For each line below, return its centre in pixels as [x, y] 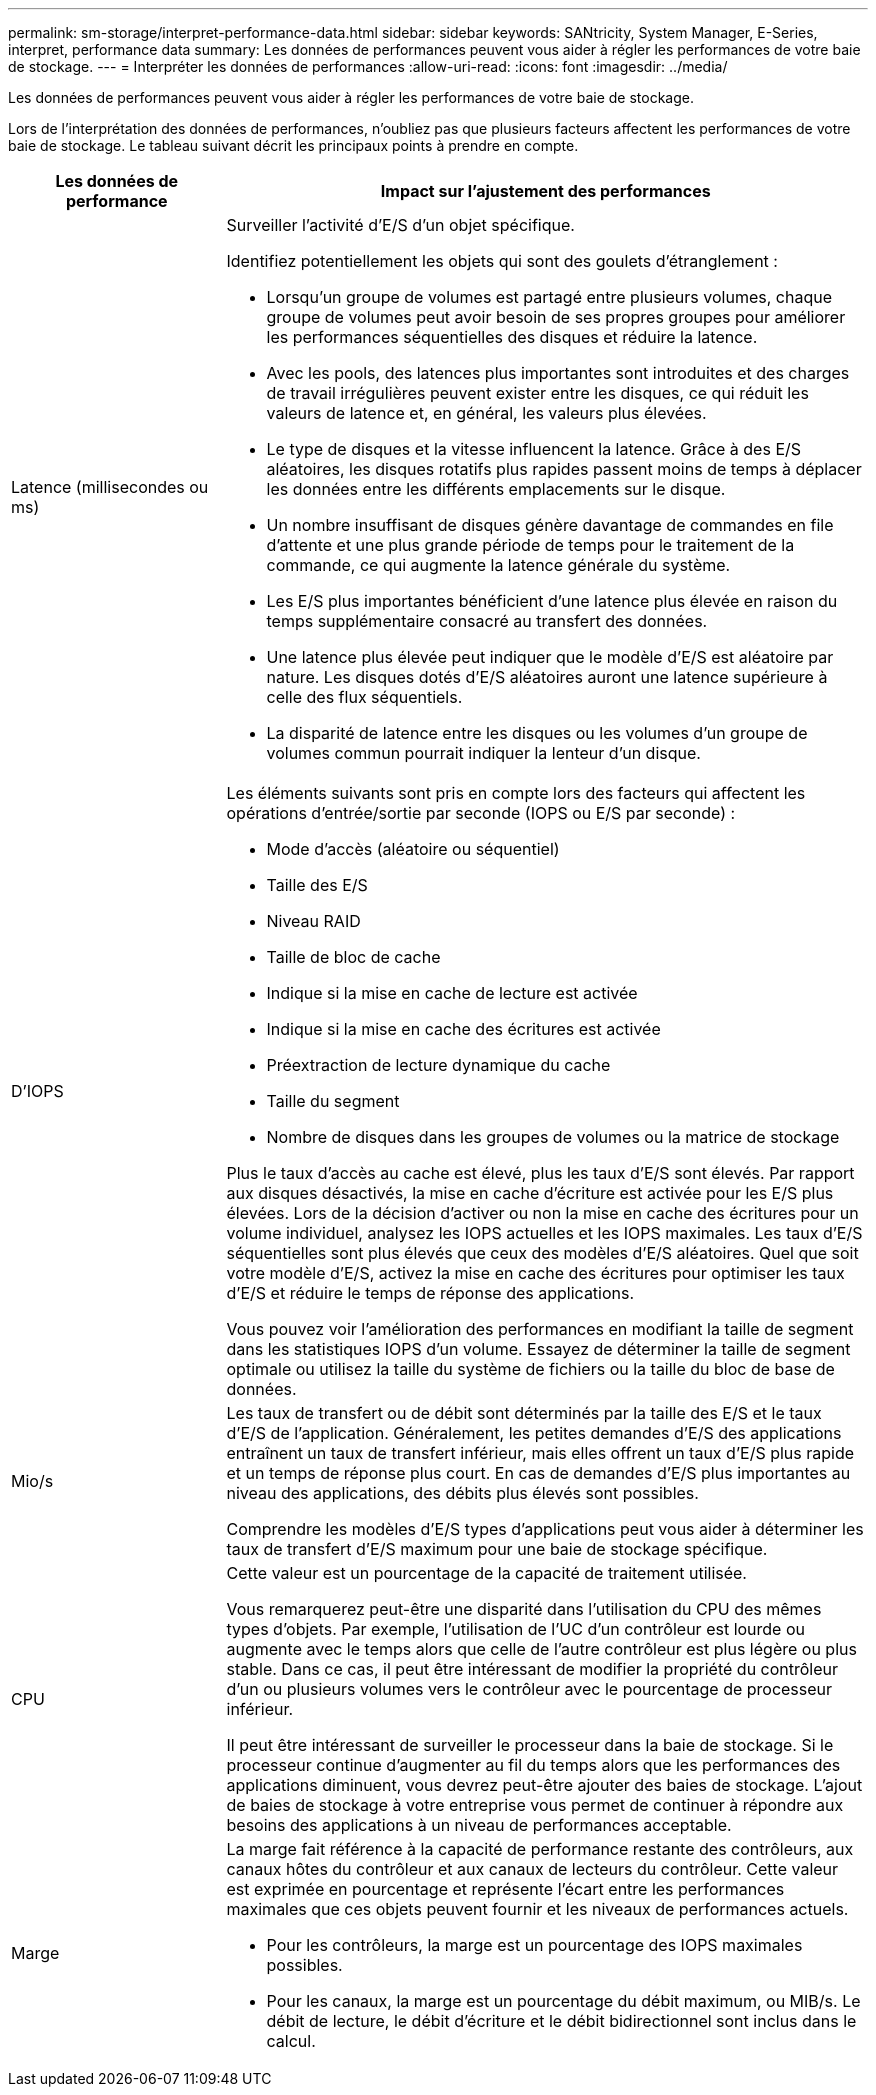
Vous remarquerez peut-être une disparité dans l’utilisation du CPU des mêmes [524, 1609]
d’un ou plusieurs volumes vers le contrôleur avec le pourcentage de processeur [529, 1689]
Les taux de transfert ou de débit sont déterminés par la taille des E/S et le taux [524, 1413]
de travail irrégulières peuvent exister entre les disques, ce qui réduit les [537, 393]
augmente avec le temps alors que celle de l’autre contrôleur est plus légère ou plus [541, 1649]
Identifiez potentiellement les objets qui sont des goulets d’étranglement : [502, 261]
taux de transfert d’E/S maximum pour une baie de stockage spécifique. [497, 1549]
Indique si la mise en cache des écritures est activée [463, 1029]
